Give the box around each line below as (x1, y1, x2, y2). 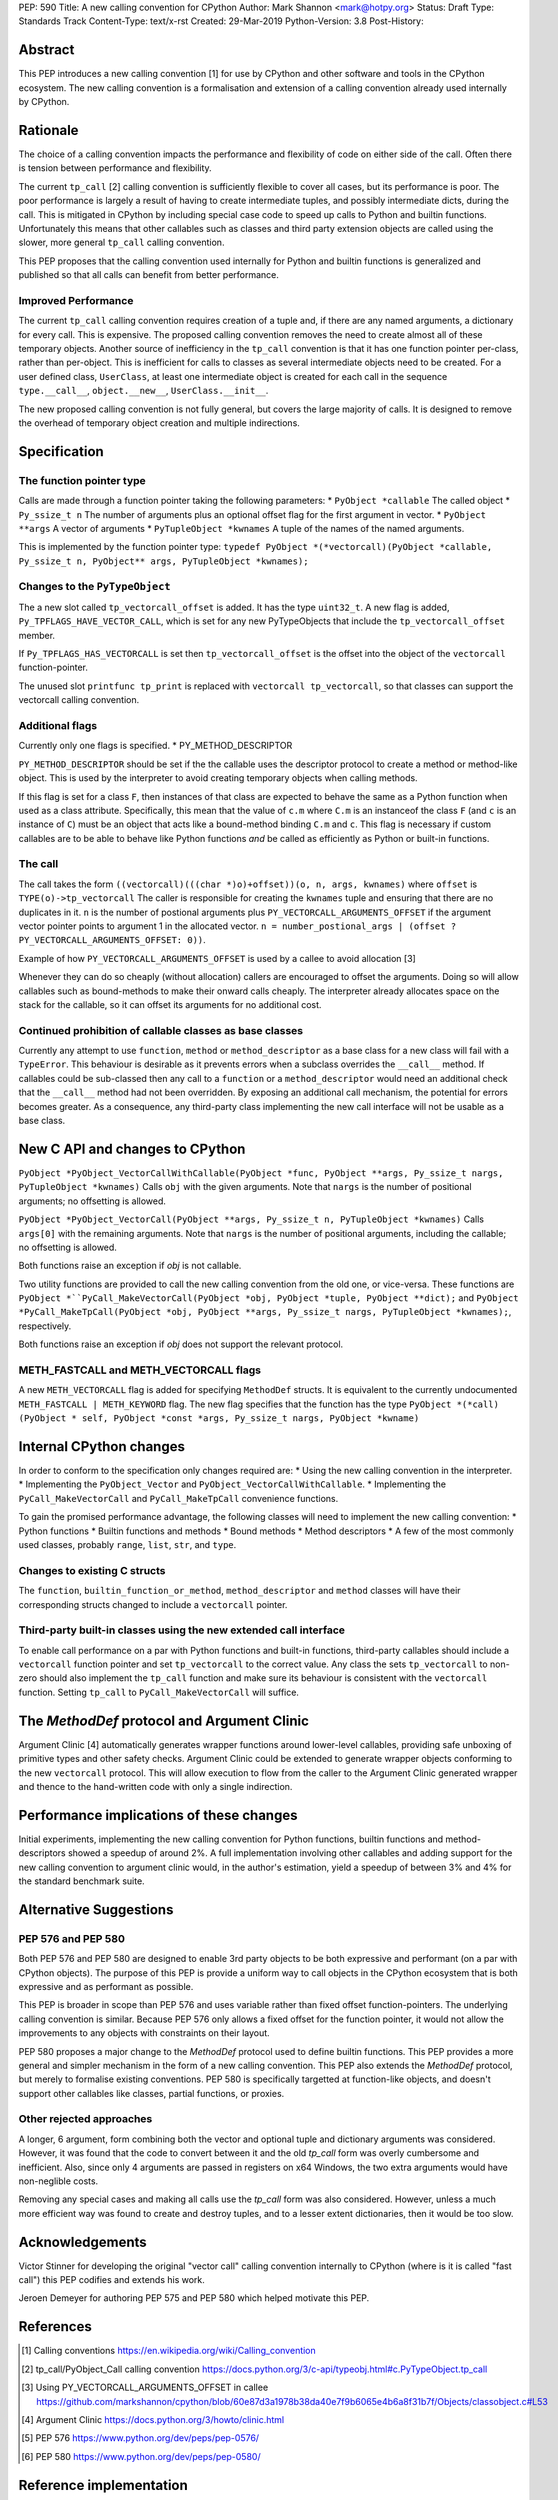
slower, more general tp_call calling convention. (18, 236, 225, 249)
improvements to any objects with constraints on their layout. (18, 2027, 270, 2039)
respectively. (18, 1320, 72, 1332)
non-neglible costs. (18, 2175, 99, 2187)
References (18, 2318, 92, 2335)
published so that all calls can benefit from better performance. (18, 269, 280, 281)
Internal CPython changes (18, 1438, 185, 1455)
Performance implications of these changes (18, 1806, 298, 1824)
